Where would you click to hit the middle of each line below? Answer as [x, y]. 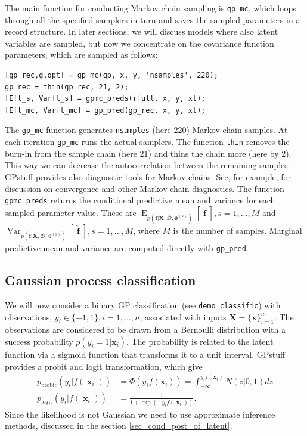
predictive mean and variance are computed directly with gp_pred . [127, 248]
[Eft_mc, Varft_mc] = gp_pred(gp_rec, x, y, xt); [105, 110]
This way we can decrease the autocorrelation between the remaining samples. [148, 165]
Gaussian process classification [100, 280]
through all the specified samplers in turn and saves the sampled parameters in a [153, 19]
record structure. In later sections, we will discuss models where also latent [142, 31]
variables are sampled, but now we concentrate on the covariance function [139, 43]
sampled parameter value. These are [71, 212]
